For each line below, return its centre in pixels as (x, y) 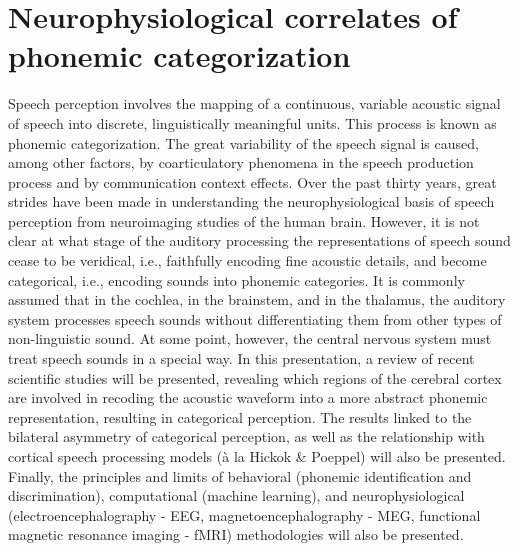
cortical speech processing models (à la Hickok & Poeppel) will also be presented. (257, 456)
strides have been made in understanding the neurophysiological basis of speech (251, 201)
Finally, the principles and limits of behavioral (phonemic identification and (240, 475)
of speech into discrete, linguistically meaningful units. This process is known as (252, 122)
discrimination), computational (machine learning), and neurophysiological (236, 495)
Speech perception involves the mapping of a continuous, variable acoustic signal (254, 103)
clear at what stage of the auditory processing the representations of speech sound (259, 240)
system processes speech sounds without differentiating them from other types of (255, 318)
